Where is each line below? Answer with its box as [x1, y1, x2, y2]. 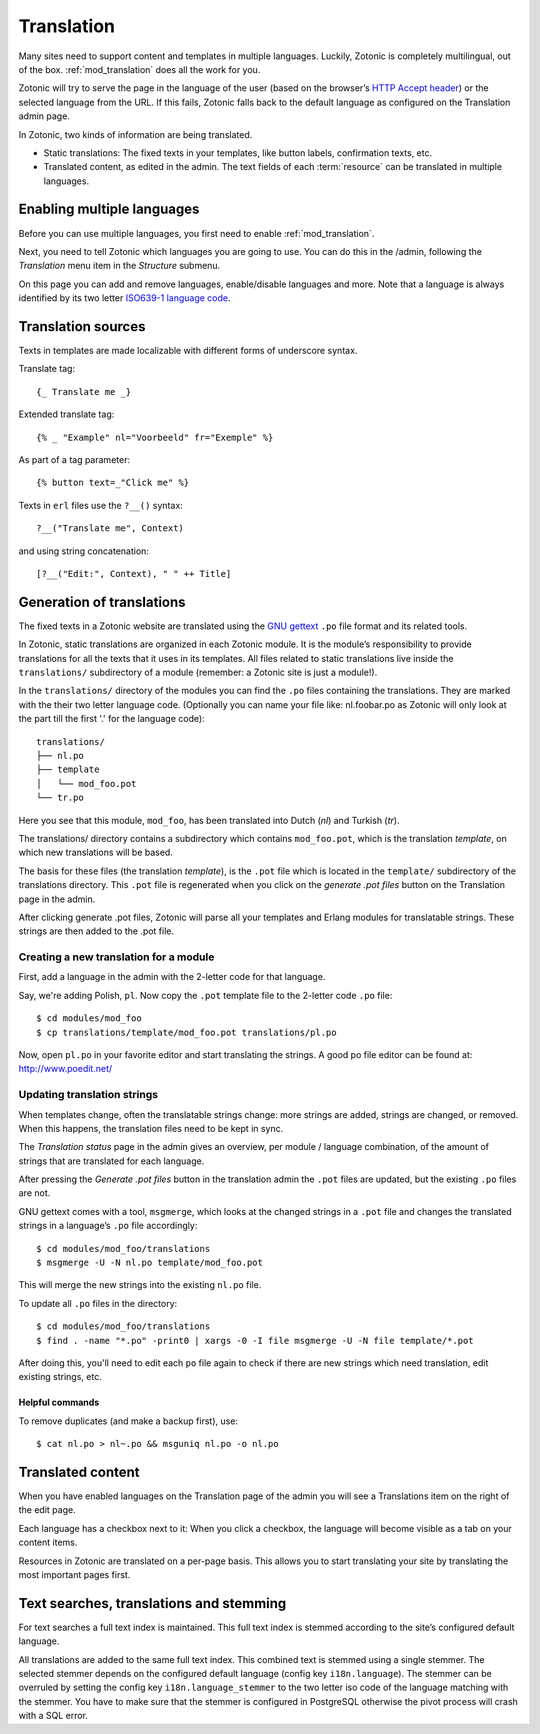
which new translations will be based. [18, 846, 174, 859]
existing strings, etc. [18, 1371, 102, 1383]
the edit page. [18, 1504, 76, 1516]
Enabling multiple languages [18, 201, 200, 218]
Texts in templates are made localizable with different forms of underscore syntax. [18, 345, 358, 357]
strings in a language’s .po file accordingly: [18, 1220, 198, 1232]
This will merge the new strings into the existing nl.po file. [18, 1279, 262, 1291]
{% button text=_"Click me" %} [36, 477, 190, 489]
